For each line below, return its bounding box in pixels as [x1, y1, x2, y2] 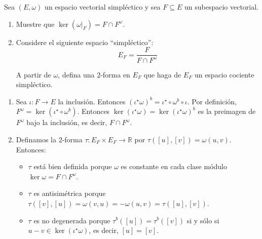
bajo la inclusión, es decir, [26, 117, 107, 128]
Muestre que [16, 18, 55, 29]
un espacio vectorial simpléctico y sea [45, 2, 161, 12]
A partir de [16, 69, 51, 79]
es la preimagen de [198, 106, 256, 116]
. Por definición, [187, 96, 237, 106]
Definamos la [16, 134, 57, 144]
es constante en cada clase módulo [121, 161, 227, 172]
